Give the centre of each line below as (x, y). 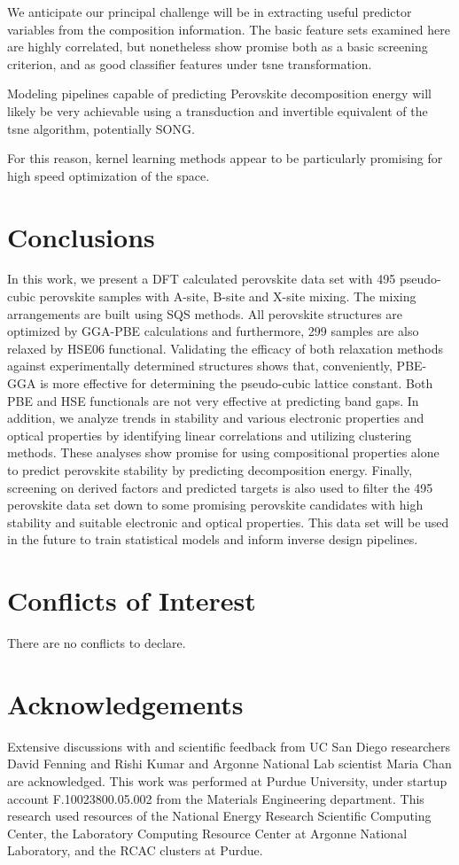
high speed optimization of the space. (109, 175)
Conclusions (81, 236)
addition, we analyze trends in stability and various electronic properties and (216, 418)
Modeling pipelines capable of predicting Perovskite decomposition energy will (219, 94)
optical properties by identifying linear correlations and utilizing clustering (210, 435)
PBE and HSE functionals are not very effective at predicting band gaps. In (213, 400)
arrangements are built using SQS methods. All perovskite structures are (205, 313)
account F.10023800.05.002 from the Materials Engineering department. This (216, 798)
